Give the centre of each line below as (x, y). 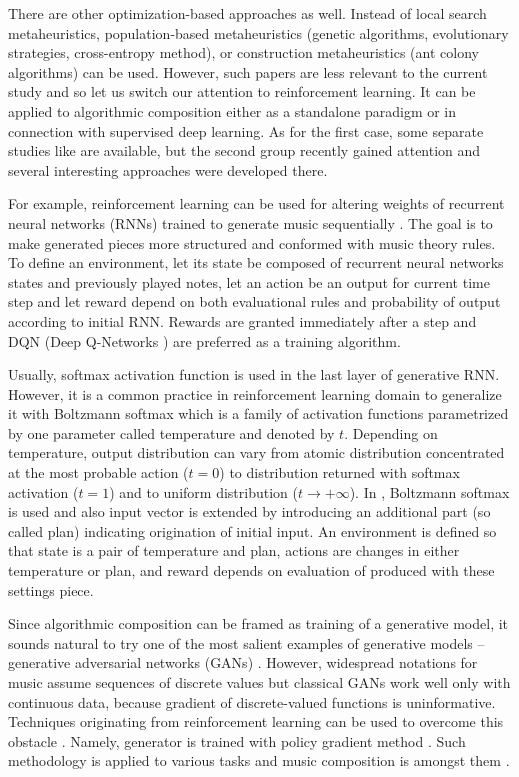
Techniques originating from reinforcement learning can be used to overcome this (256, 721)
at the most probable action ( (98, 472)
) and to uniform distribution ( (203, 491)
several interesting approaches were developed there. (168, 169)
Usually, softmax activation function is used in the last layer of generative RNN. (254, 374)
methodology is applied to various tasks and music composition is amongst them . (259, 760)
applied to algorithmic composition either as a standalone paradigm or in (232, 110)
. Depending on (391, 432)
